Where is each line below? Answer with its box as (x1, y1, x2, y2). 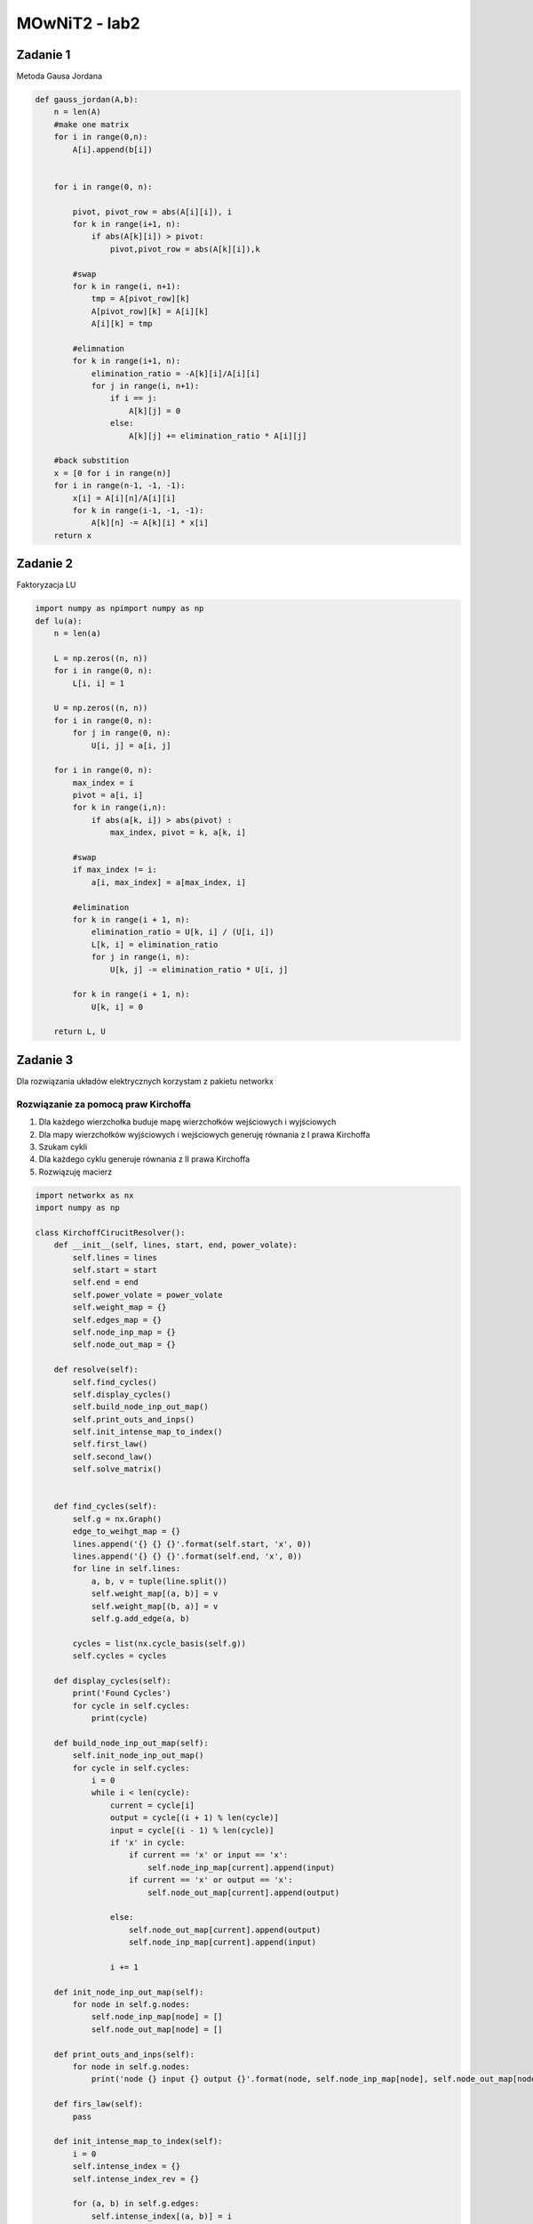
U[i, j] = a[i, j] (91, 740, 172, 751)
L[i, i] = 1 (72, 678, 124, 689)
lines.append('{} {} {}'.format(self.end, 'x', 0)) (72, 1551, 303, 1561)
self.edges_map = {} (72, 1315, 163, 1325)
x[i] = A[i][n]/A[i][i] (72, 493, 177, 503)
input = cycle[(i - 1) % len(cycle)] (109, 1825, 274, 1835)
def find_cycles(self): (53, 1502, 157, 1511)
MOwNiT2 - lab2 (16, 13, 141, 33)
